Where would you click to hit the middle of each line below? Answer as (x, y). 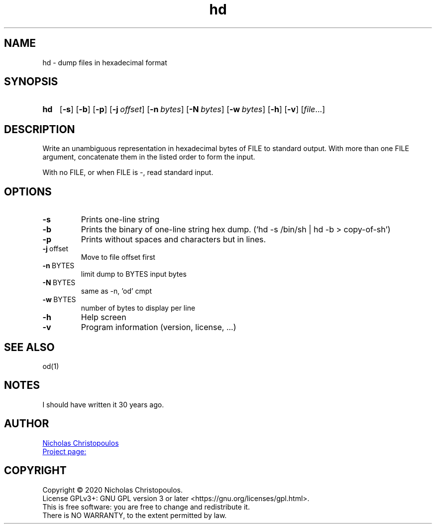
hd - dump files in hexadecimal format (105, 62)
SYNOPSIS (31, 82)
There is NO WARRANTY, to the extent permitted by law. (135, 515)
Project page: (64, 451)
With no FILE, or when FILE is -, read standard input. (128, 173)
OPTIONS (28, 191)
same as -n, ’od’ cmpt (116, 291)
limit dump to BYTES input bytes (134, 274)
